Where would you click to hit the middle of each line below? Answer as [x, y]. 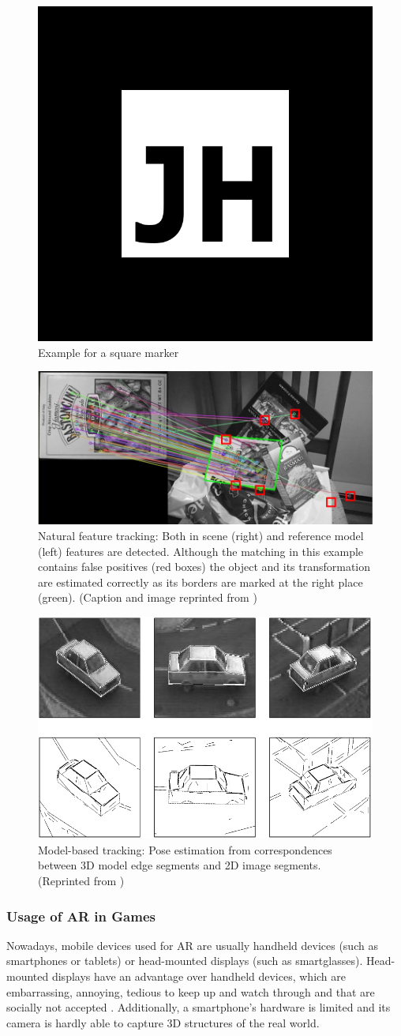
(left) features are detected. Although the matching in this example [201, 551]
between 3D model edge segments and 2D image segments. [180, 865]
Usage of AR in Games [81, 916]
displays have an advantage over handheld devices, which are [199, 976]
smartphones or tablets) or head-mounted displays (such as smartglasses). [185, 961]
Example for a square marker [109, 352]
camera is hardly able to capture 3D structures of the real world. [163, 1022]
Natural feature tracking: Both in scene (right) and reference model [201, 535]
